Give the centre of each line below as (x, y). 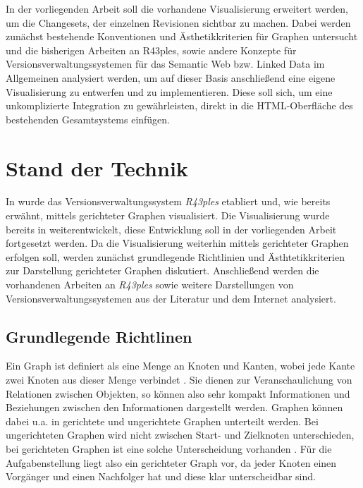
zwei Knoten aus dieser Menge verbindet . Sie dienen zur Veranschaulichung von (179, 380)
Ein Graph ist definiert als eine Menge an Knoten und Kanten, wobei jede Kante (180, 366)
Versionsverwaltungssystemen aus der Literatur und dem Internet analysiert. (171, 298)
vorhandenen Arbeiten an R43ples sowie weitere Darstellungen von (150, 285)
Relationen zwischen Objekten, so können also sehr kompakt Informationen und (178, 393)
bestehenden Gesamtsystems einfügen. (88, 119)
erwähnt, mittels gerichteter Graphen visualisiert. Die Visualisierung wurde (168, 215)
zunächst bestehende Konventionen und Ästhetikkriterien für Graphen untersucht (182, 36)
